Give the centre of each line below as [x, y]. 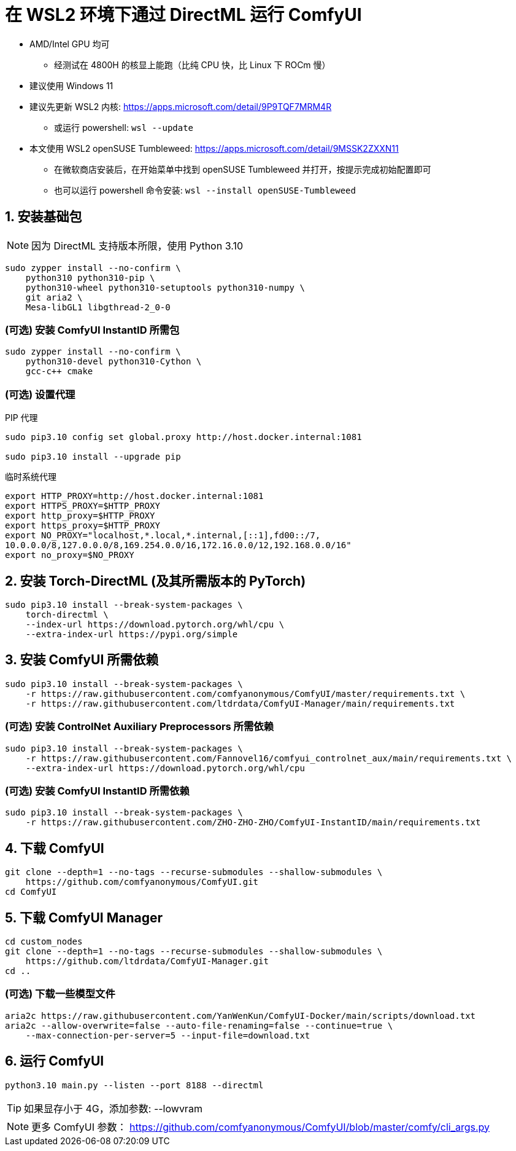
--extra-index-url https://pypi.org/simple [132, 634]
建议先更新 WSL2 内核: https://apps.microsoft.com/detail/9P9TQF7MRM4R [181, 106]
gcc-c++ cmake [59, 371]
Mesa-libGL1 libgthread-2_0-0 [98, 307]
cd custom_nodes [44, 941]
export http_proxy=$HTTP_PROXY [80, 516]
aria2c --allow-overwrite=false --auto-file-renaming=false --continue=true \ [199, 1025]
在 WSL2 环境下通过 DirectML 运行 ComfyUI [183, 15]
